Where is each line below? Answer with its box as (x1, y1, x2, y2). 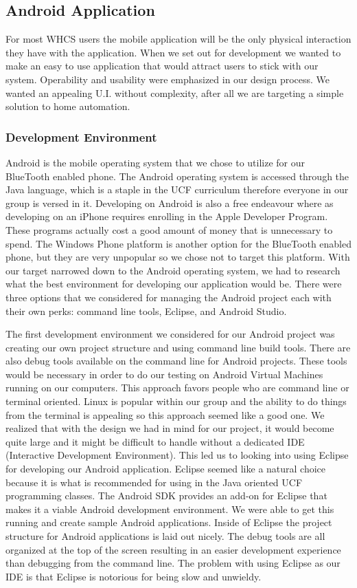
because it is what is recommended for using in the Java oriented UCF (5, 475, 303, 489)
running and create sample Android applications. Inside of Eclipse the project (5, 515, 332, 530)
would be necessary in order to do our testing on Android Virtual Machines (5, 367, 323, 381)
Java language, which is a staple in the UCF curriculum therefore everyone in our (5, 182, 349, 197)
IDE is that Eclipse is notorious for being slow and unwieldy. (5, 569, 262, 583)
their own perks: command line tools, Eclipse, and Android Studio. (5, 303, 287, 318)
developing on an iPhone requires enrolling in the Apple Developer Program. (5, 209, 328, 224)
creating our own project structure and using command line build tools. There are (5, 340, 351, 354)
